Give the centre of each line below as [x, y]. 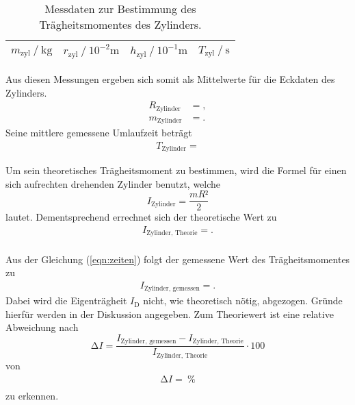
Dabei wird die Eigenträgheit [66, 300]
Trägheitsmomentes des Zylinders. [120, 24]
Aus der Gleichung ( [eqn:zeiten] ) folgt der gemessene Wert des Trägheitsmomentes [178, 259]
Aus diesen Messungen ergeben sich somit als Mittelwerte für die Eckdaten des [170, 78]
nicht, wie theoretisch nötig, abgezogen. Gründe [243, 300]
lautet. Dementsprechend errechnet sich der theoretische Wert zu [141, 217]
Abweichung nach [42, 327]
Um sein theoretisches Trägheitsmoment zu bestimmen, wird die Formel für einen [176, 170]
